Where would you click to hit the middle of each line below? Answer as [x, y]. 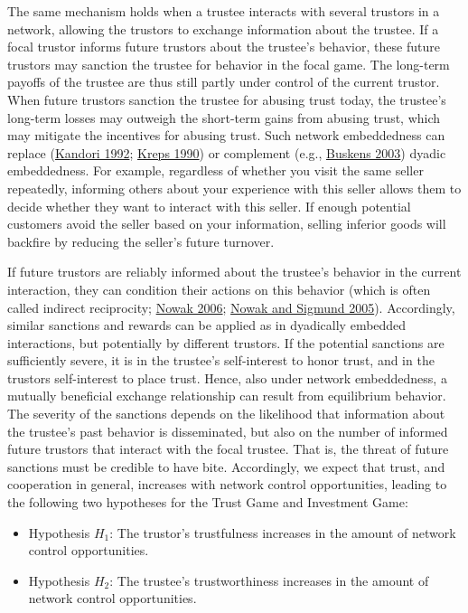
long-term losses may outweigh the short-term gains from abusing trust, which [224, 117]
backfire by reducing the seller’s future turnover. [141, 241]
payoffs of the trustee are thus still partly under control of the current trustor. [224, 82]
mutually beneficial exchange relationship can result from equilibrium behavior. [227, 396]
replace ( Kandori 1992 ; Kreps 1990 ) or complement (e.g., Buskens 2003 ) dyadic [227, 152]
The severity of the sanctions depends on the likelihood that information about [226, 414]
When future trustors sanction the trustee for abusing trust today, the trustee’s [227, 99]
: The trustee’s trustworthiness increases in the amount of [269, 580]
